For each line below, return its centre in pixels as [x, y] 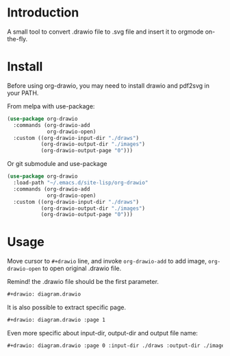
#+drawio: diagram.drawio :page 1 [56, 320]
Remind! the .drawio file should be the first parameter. [83, 282]
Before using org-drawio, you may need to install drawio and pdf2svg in [108, 85]
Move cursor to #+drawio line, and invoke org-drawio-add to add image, [107, 261]
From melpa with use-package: [51, 106]
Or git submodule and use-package [57, 164]
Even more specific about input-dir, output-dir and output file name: [103, 333]
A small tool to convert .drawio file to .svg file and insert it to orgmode [105, 32]
